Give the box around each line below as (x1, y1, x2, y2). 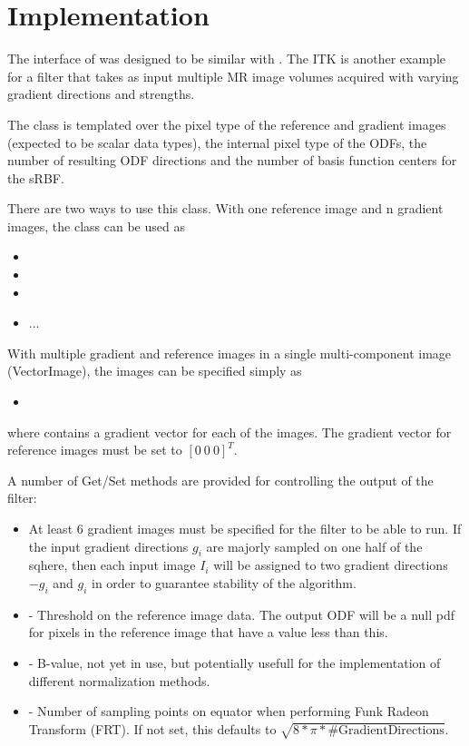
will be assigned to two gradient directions (213, 555, 448, 574)
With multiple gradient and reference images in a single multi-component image (7, 343, 452, 362)
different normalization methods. (28, 671, 210, 690)
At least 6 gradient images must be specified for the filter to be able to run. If (28, 519, 462, 537)
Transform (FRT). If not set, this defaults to (28, 719, 277, 738)
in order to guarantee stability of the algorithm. (91, 573, 357, 592)
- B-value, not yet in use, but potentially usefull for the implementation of (28, 653, 441, 672)
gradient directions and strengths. (7, 84, 195, 103)
